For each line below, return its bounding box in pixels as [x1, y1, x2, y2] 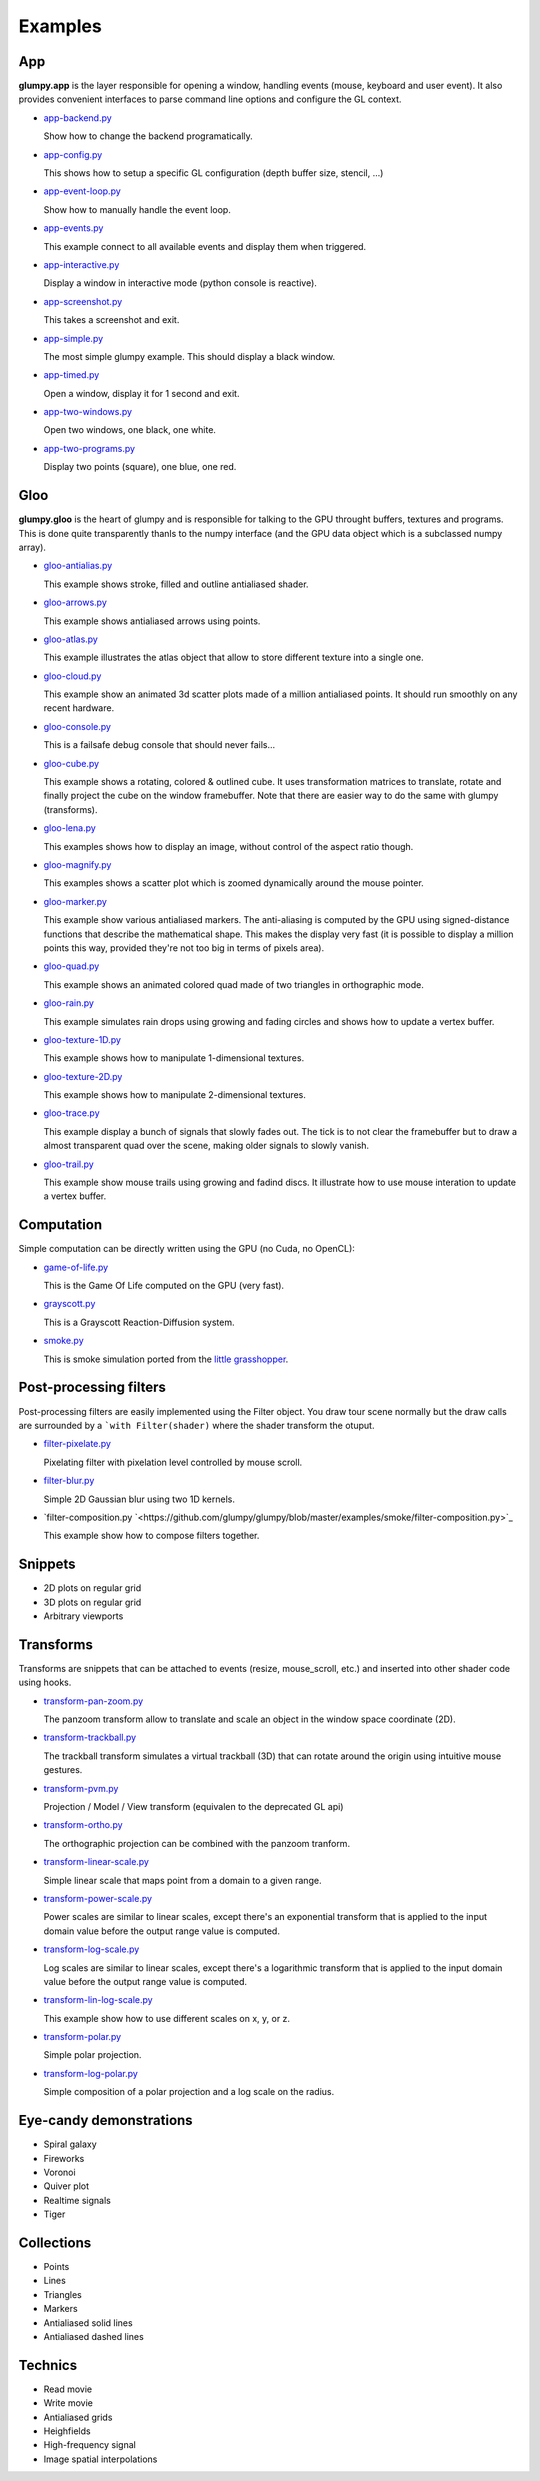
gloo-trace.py [43, 1107, 100, 1119]
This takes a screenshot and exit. [43, 314, 180, 326]
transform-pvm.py [43, 1782, 119, 1794]
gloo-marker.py [43, 895, 107, 907]
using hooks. [18, 1676, 72, 1689]
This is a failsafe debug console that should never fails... [43, 739, 276, 751]
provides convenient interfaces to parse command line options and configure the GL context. [18, 93, 402, 105]
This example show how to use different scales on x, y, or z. [43, 2012, 290, 2024]
